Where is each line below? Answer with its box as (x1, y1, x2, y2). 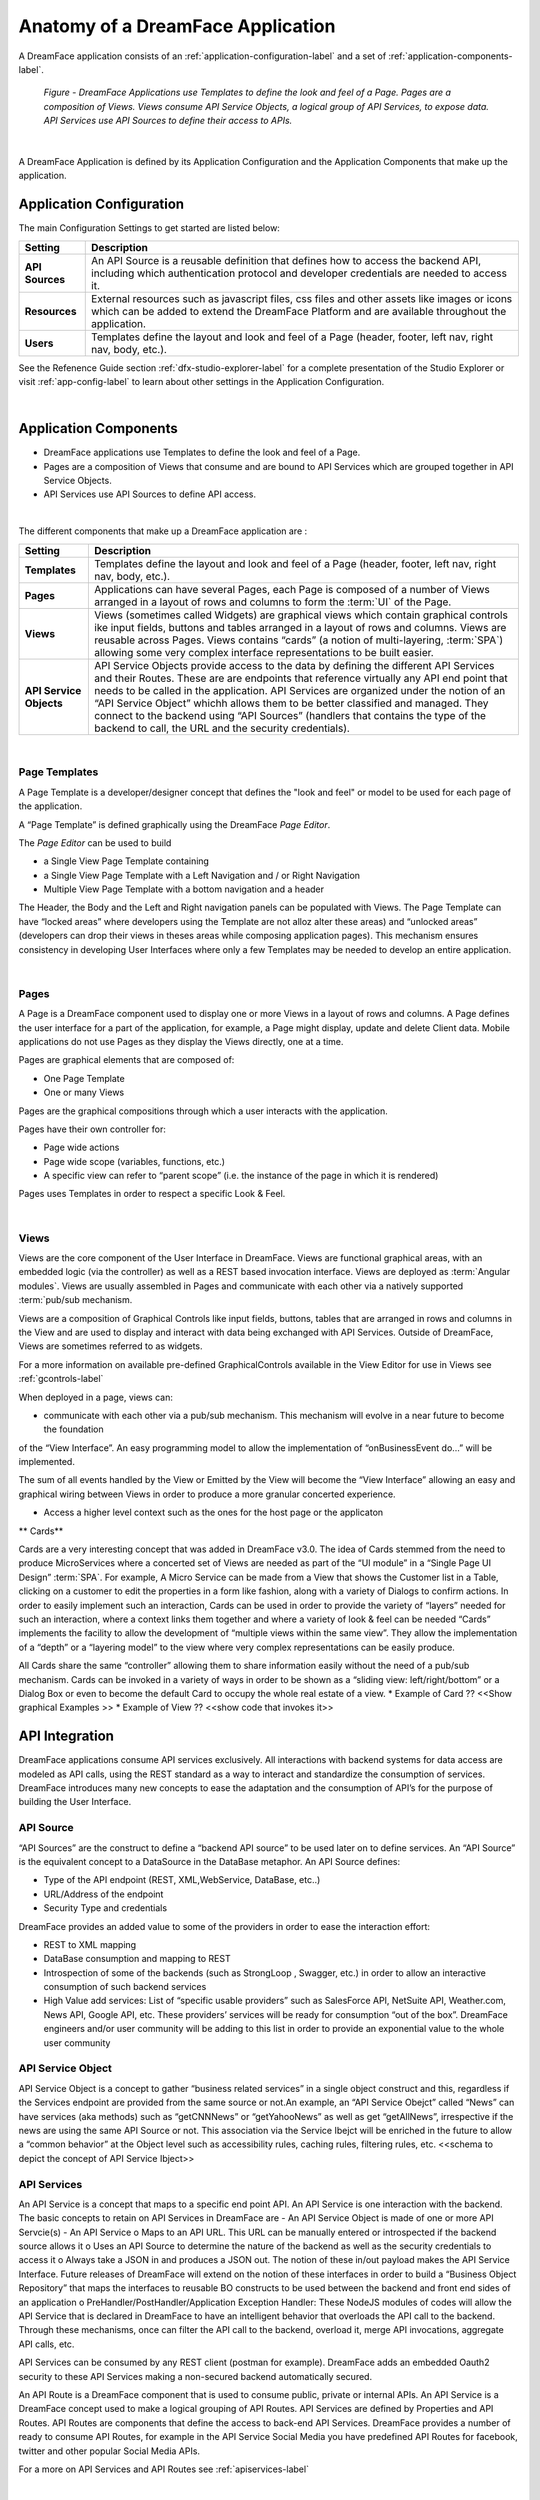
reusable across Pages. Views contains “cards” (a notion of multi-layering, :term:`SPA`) (94, 633, 504, 647)
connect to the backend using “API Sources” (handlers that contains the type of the (94, 708, 487, 722)
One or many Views (43, 1086, 125, 1099)
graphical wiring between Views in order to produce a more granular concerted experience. (18, 1488, 396, 1500)
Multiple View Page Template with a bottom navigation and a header (43, 883, 325, 895)
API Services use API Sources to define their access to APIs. (43, 115, 293, 127)
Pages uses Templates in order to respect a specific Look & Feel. (18, 1188, 286, 1200)
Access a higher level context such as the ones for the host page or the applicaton (43, 1506, 384, 1519)
